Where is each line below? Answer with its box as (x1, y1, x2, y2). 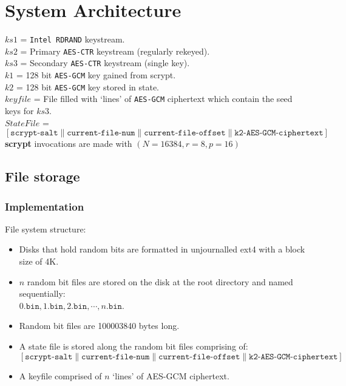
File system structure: (5, 222, 86, 235)
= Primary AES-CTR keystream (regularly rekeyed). (20, 44, 210, 57)
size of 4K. (19, 255, 59, 268)
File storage (5, 167, 80, 186)
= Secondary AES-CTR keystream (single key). (20, 56, 190, 69)
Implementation (5, 198, 84, 214)
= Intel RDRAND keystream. (20, 33, 125, 46)
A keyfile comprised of (19, 369, 102, 382)
